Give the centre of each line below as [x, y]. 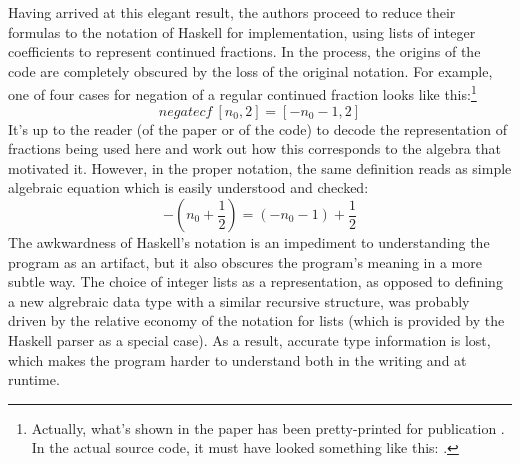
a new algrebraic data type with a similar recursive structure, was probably [239, 300]
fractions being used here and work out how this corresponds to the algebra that [254, 148]
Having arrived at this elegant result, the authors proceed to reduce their [232, 12]
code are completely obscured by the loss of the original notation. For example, [250, 70]
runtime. [34, 379]
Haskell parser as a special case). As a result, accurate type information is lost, [249, 339]
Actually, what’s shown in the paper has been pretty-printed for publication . [268, 427]
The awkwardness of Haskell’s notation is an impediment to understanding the [249, 242]
